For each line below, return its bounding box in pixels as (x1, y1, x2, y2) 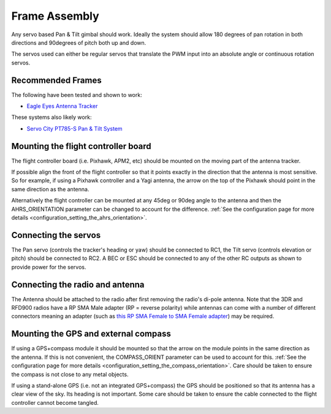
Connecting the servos (11, 230, 101, 240)
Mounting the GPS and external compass (11, 329, 171, 339)
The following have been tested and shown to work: (11, 91, 142, 98)
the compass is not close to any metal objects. (11, 370, 129, 378)
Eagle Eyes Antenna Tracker (26, 102, 98, 110)
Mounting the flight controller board (11, 141, 151, 151)
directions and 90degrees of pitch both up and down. (11, 39, 146, 46)
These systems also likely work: (11, 113, 92, 121)
